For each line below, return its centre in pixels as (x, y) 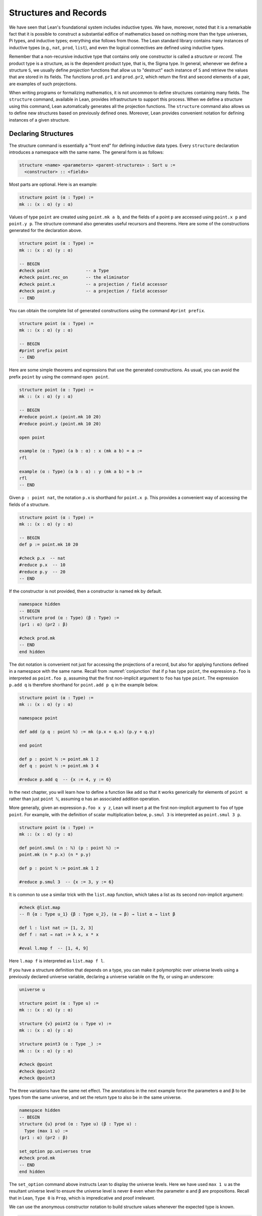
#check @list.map (40, 907)
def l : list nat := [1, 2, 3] (57, 928)
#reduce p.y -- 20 (42, 572)
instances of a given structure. (40, 120)
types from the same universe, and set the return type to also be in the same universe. (95, 1097)
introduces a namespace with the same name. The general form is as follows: (86, 152)
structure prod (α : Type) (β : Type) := (69, 617)
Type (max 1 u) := (46, 1131)
